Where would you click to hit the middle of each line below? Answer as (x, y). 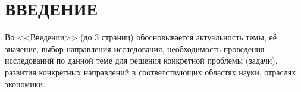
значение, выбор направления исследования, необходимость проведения (135, 48)
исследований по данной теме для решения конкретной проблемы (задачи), (141, 60)
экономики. (25, 83)
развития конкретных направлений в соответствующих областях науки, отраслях (150, 72)
